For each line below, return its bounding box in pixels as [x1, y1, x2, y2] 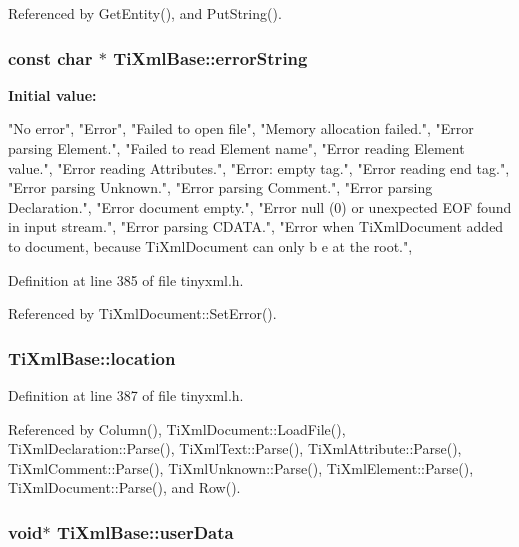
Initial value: [8, 84, 97, 105]
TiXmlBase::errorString [113, 45, 308, 70]
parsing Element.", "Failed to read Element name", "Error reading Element [8, 138, 465, 158]
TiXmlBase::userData [56, 519, 234, 544]
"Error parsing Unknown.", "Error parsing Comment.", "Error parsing [8, 177, 433, 198]
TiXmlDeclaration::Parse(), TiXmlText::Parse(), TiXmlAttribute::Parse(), [8, 438, 462, 459]
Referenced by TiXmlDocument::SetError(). [8, 303, 277, 324]
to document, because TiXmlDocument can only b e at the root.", [8, 235, 413, 256]
